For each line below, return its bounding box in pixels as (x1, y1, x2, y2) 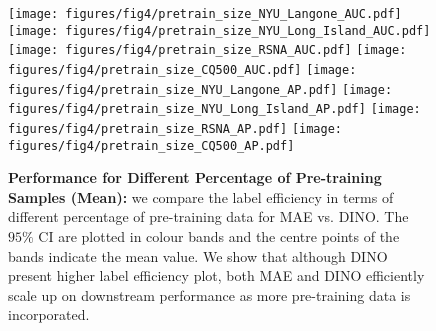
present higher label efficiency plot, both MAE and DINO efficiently (8, 265, 425, 286)
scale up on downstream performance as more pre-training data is (8, 284, 411, 305)
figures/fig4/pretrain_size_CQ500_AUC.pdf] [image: (8, 62, 357, 77)
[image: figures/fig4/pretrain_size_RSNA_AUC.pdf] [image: (8, 43, 407, 58)
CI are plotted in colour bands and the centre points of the (38, 226, 400, 247)
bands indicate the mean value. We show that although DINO (8, 245, 388, 266)
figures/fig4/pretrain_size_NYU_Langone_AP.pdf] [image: (8, 82, 393, 97)
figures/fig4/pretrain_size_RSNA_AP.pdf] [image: (8, 121, 342, 136)
